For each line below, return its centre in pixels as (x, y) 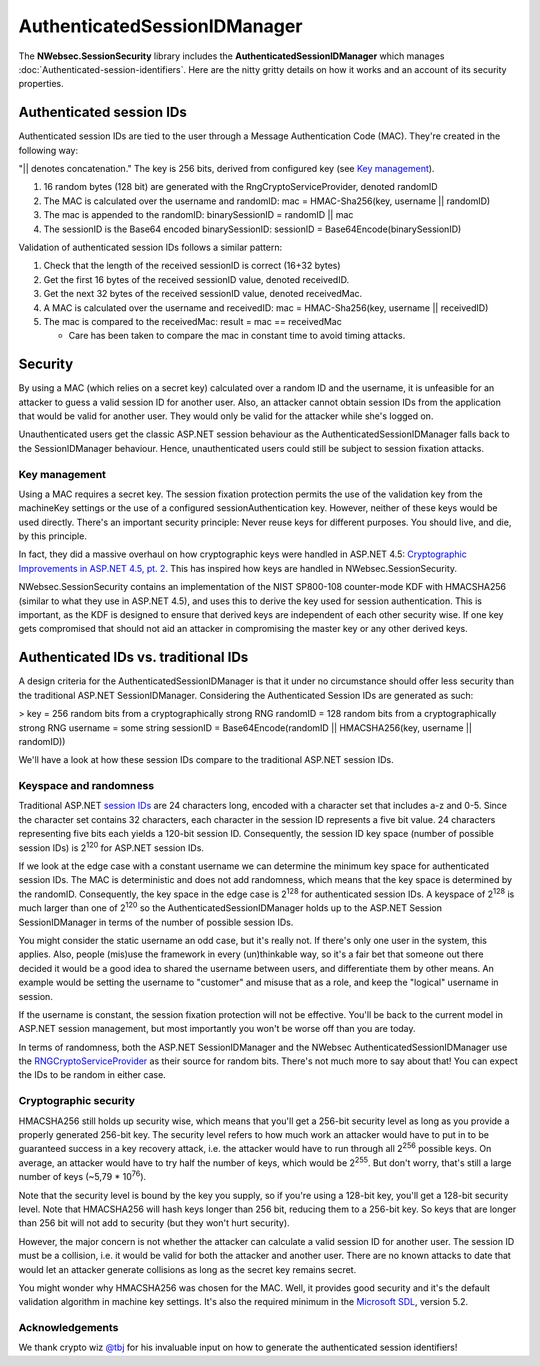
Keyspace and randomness (86, 786)
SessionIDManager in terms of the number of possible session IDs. (156, 922)
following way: (48, 150)
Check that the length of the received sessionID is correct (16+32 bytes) (192, 266)
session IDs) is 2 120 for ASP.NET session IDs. (111, 847)
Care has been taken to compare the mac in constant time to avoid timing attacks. (237, 336)
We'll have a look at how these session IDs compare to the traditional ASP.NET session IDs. (206, 760)
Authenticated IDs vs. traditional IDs (133, 657)
